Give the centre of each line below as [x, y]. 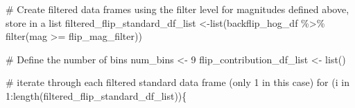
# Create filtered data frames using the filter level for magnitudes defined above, [177, 9]
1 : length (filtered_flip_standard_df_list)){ [96, 95]
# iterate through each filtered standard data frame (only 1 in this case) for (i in [177, 82]
